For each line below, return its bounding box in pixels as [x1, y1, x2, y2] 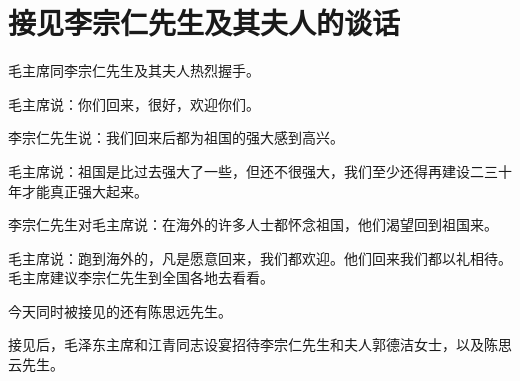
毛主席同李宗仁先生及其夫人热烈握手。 [8, 60, 260, 81]
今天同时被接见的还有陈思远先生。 [8, 300, 232, 321]
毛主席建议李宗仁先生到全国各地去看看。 [8, 267, 274, 288]
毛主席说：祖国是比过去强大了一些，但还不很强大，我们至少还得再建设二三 [8, 160, 498, 181]
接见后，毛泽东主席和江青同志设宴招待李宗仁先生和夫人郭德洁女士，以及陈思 [8, 334, 512, 355]
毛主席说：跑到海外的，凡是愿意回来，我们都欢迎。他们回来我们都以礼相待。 [8, 247, 512, 268]
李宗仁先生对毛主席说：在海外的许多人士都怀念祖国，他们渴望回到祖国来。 [8, 214, 498, 235]
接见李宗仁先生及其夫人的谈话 [8, 2, 401, 43]
